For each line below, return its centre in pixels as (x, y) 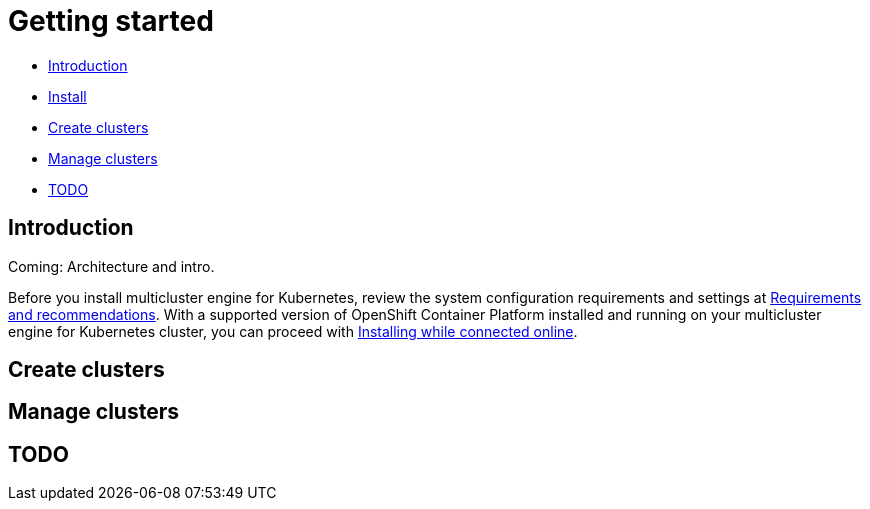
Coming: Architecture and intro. (111, 266)
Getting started (111, 21)
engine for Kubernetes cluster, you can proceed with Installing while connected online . (293, 331)
